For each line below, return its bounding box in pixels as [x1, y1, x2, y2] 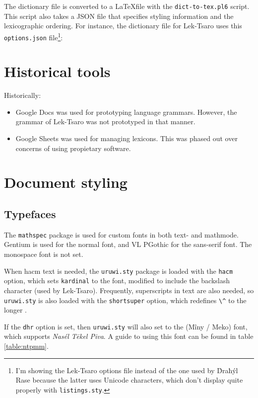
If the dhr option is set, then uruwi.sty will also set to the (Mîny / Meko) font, [4, 321, 248, 331]
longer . [4, 305, 27, 315]
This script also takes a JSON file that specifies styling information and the [4, 10, 234, 21]
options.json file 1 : [4, 30, 63, 42]
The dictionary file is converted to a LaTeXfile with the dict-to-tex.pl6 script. [4, 1, 250, 11]
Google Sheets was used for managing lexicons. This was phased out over [15, 133, 238, 144]
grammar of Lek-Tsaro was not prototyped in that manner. [15, 116, 195, 127]
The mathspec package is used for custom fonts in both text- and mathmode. [4, 229, 239, 239]
